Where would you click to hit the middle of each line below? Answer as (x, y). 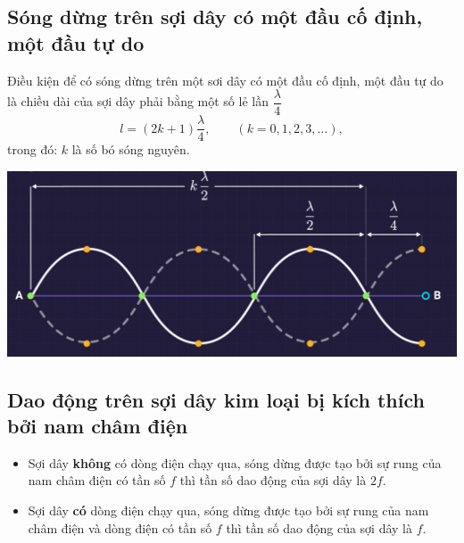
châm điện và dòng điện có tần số (120, 527)
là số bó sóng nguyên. (131, 149)
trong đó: (33, 149)
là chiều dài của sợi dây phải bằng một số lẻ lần (138, 101)
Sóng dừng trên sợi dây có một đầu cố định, (215, 16)
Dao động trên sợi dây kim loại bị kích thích (216, 399)
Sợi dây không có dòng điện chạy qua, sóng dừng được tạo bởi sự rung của (235, 462)
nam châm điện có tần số (97, 480)
